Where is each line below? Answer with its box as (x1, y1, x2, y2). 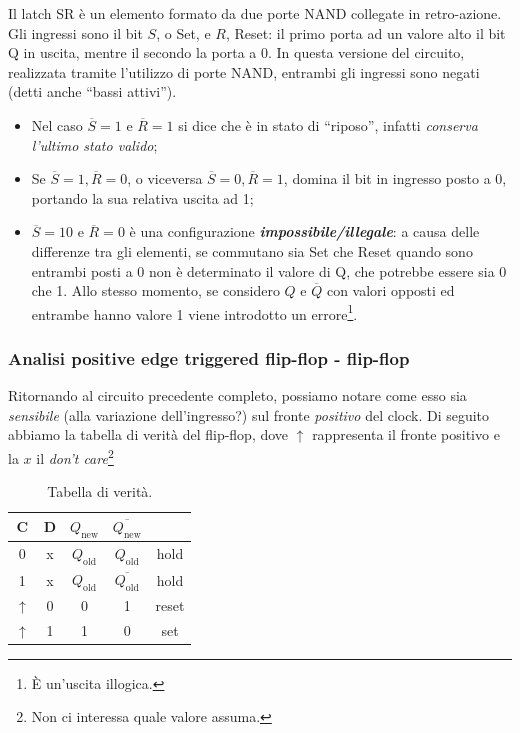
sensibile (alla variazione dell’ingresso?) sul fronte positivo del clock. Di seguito (8, 404, 490, 425)
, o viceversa (127, 168, 203, 189)
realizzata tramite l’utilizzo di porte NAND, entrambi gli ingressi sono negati (8, 61, 480, 82)
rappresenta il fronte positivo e (312, 424, 500, 445)
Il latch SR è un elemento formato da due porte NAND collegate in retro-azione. (8, 3, 502, 23)
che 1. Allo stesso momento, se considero (31, 280, 280, 301)
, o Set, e (156, 22, 211, 43)
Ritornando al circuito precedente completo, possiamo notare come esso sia (8, 385, 467, 406)
